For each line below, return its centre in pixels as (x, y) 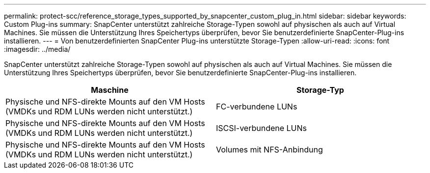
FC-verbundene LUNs (257, 107)
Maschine (110, 90)
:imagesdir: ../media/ (37, 49)
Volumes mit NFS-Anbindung (269, 150)
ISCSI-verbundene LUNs (262, 128)
